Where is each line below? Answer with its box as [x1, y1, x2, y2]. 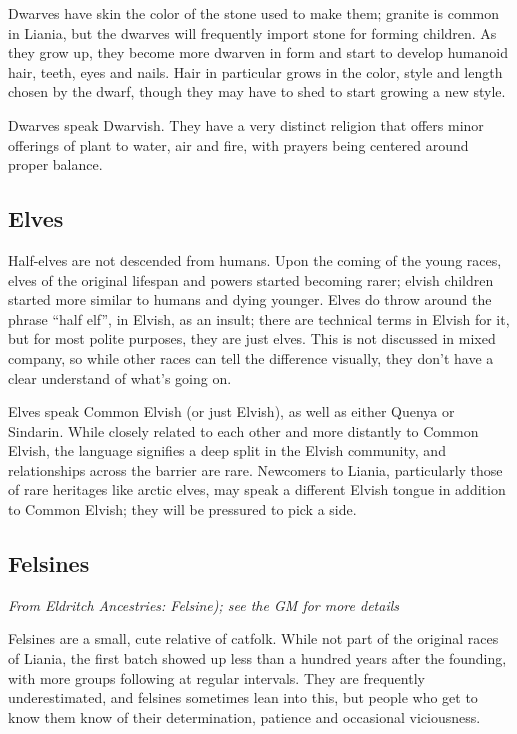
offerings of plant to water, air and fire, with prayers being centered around [8, 134, 469, 155]
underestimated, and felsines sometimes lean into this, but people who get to [8, 687, 478, 708]
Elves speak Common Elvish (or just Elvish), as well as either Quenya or [8, 401, 455, 422]
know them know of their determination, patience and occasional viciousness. [8, 706, 481, 727]
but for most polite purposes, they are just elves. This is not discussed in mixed [8, 328, 496, 349]
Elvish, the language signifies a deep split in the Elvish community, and [8, 440, 446, 461]
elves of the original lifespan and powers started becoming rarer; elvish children [8, 269, 494, 290]
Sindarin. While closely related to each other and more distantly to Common [8, 420, 479, 441]
